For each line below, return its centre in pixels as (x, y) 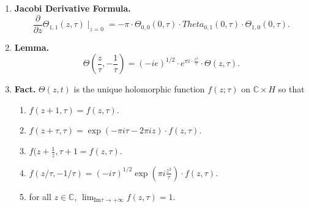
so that (291, 89)
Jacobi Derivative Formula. (73, 8)
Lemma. (32, 47)
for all (40, 196)
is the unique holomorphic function (139, 89)
